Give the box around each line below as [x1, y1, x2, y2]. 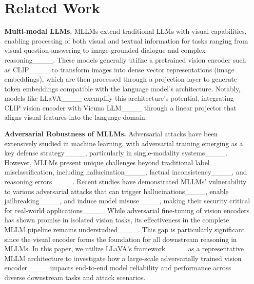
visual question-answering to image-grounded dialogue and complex [4, 45, 206, 55]
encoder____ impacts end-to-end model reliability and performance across [4, 262, 231, 273]
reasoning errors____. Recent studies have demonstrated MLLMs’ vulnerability [4, 176, 247, 187]
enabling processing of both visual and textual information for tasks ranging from [4, 35, 248, 45]
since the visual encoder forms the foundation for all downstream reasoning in [4, 234, 237, 244]
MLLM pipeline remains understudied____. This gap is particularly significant [4, 224, 245, 234]
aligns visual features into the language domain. [4, 112, 147, 122]
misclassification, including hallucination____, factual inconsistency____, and [4, 167, 247, 177]
